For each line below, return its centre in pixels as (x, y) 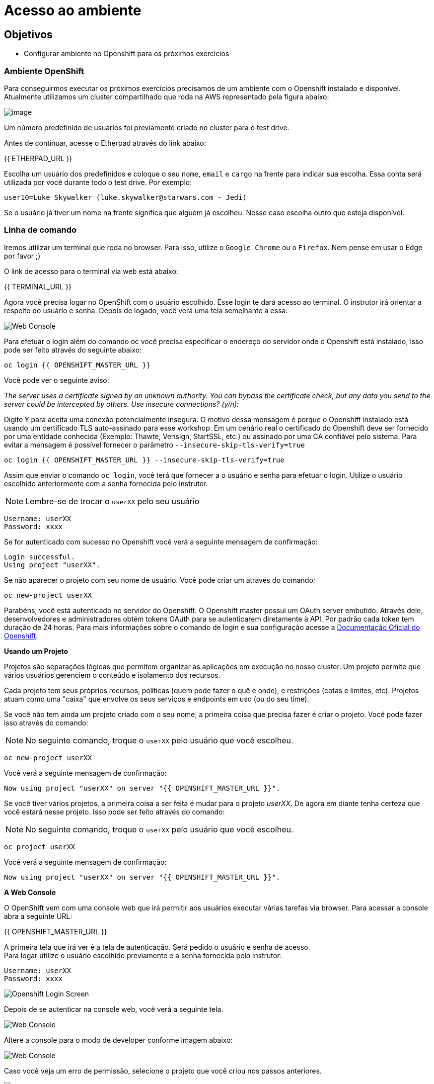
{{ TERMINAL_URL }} (38, 286)
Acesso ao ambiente (73, 10)
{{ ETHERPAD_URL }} (38, 158)
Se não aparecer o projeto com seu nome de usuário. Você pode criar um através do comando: (160, 580)
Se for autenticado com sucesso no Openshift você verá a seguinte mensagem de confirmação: (161, 542)
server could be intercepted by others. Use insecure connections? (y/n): (122, 404)
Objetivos (28, 34)
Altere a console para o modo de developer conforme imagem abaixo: (118, 1040)
